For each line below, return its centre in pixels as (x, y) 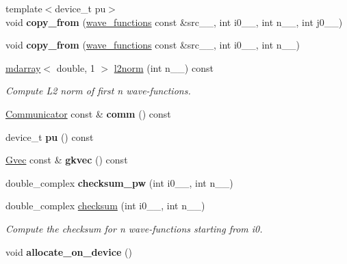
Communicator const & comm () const (88, 113)
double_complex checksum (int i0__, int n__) (105, 206)
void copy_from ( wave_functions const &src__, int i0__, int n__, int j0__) (174, 22)
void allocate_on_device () (69, 251)
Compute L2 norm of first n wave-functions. (98, 91)
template (24, 8)
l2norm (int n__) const (164, 67)
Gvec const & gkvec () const (67, 160)
